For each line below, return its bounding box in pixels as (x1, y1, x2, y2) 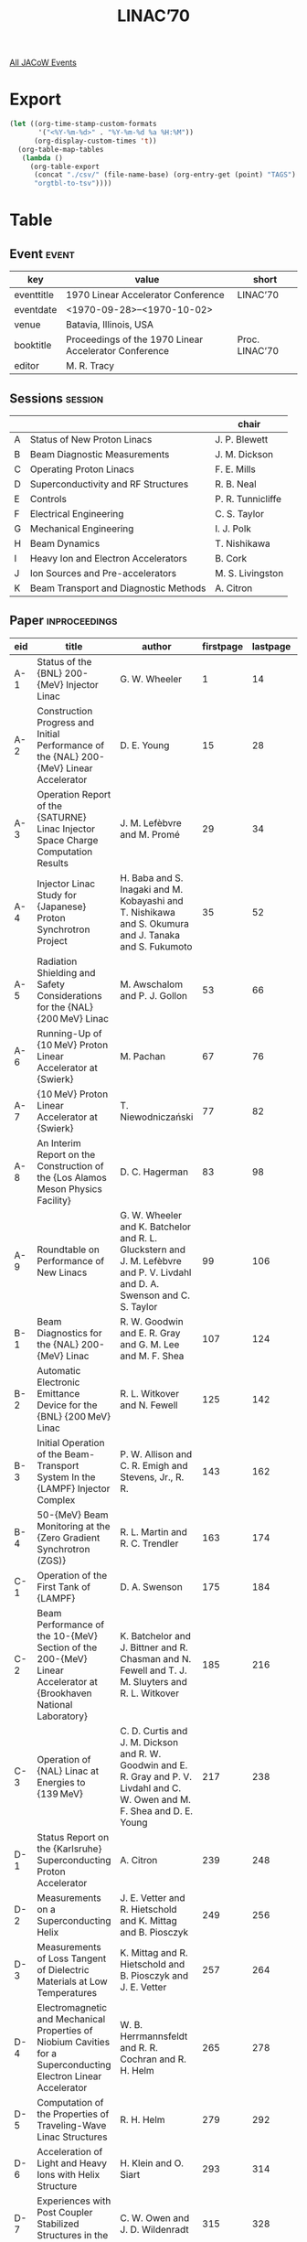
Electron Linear (36, 2069, 102, 2082)
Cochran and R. (120, 2053, 187, 2065)
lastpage (251, 639, 291, 652)
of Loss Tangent (36, 1952, 107, 1965)
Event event (9, 246, 76, 262)
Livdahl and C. (120, 1781, 182, 1794)
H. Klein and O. (120, 2156, 185, 2169)
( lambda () (21, 153, 64, 163)
